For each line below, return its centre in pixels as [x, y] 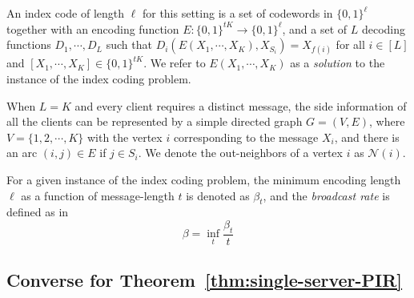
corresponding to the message [246, 137]
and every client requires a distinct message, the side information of [241, 105]
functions [29, 44]
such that [129, 44]
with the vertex [125, 137]
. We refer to [175, 63]
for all [350, 44]
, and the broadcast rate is [326, 195]
